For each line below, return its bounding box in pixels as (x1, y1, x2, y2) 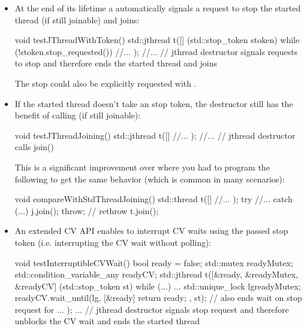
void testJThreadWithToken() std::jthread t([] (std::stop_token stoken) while (14, 33, 300, 46)
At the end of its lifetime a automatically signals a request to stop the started (14, 2, 301, 14)
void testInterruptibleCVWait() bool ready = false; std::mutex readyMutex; (14, 256, 293, 269)
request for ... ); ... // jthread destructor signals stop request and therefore (14, 303, 289, 315)
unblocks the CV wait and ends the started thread (14, 315, 200, 327)
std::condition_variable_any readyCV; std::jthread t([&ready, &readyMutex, (14, 268, 298, 281)
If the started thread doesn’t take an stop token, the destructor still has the (14, 97, 293, 109)
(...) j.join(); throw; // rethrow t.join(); (14, 204, 159, 217)
